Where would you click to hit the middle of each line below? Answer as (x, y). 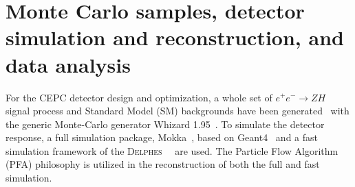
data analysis (68, 64)
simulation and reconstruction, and (175, 37)
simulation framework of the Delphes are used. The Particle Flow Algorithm (172, 150)
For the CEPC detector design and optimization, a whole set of (139, 97)
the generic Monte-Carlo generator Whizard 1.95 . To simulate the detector (165, 124)
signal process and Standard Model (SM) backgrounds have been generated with (177, 111)
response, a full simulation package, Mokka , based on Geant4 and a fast (162, 137)
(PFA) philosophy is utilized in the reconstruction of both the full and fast (163, 164)
